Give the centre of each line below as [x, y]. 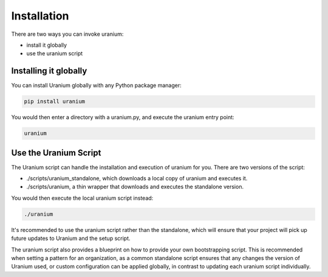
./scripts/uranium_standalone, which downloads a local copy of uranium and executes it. [137, 179]
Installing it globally [49, 71]
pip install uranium [54, 101]
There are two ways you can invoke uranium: [67, 34]
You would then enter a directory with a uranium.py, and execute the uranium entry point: [123, 117]
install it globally [46, 45]
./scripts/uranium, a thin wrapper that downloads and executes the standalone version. [135, 187]
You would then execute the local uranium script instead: [82, 198]
